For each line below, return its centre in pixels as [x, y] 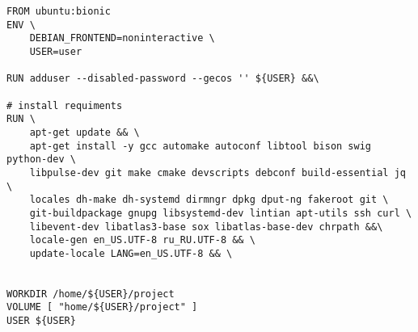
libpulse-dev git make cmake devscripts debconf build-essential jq [217, 172]
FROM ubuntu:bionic [59, 11]
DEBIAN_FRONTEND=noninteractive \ [122, 38]
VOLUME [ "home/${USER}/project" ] [102, 307]
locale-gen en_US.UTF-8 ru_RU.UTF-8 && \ [142, 240]
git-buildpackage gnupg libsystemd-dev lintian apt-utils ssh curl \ [221, 213]
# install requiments [65, 105]
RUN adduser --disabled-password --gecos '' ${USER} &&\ [163, 79]
